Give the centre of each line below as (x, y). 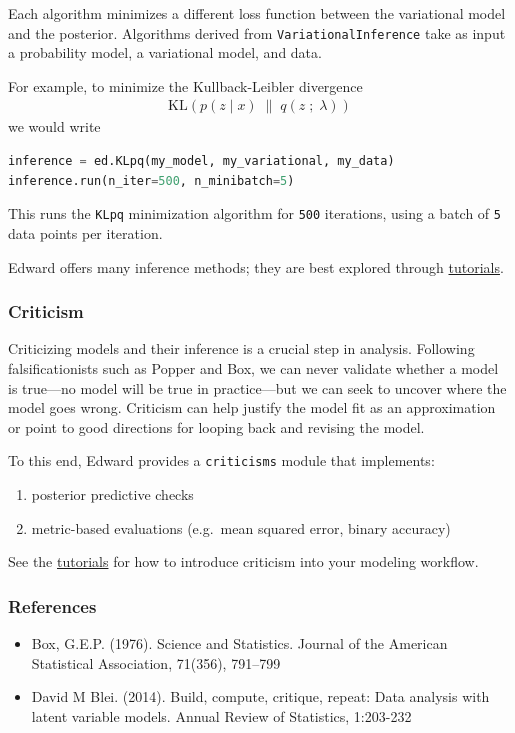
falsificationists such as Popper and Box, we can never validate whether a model (253, 367)
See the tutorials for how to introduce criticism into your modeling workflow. (243, 561)
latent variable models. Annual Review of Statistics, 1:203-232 (221, 715)
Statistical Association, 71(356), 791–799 (156, 662)
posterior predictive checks (112, 493)
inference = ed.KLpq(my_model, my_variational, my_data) (201, 161)
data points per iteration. (85, 232)
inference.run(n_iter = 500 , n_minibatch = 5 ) (151, 180)
